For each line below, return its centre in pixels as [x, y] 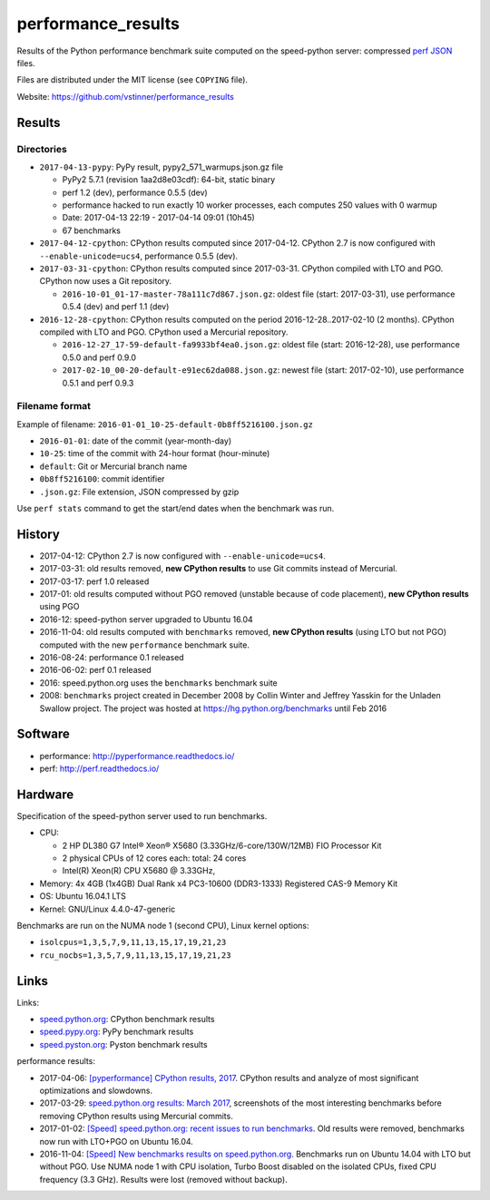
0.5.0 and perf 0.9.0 [99, 357]
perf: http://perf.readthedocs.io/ [99, 768]
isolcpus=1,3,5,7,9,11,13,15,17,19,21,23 [133, 942]
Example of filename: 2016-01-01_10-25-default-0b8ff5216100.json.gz [165, 424]
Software [43, 734]
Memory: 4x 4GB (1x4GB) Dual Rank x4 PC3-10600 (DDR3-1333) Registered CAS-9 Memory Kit [219, 883]
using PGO [59, 607]
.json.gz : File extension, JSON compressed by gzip [139, 492]
